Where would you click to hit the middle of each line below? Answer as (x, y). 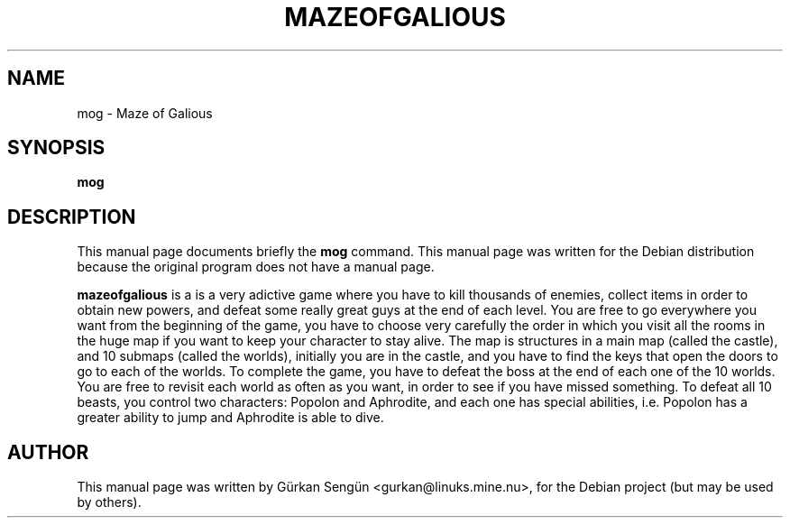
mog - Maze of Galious (145, 113)
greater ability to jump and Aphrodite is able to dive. (230, 418)
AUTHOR (48, 452)
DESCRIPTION (72, 216)
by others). (109, 502)
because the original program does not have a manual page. (256, 267)
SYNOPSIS (56, 148)
